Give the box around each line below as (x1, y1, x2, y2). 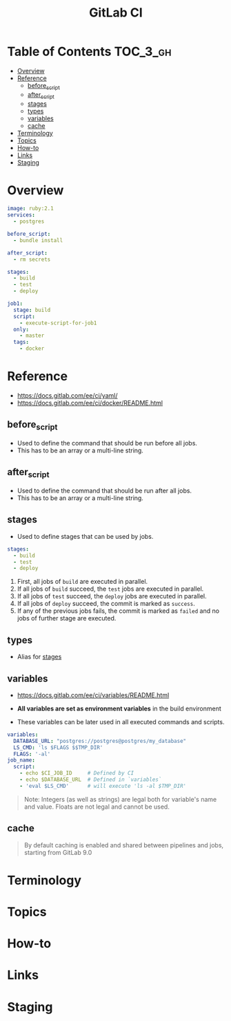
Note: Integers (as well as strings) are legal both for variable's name (23, 795, 217, 803)
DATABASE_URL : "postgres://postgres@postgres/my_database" (13, 737, 187, 744)
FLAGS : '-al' (13, 751, 51, 757)
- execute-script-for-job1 (19, 320, 97, 326)
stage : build (13, 306, 51, 313)
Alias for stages (17, 652, 62, 661)
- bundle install (13, 237, 63, 243)
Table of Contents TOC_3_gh (7, 44, 172, 59)
